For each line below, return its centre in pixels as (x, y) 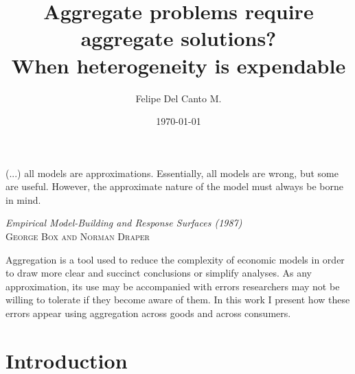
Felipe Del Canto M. (179, 98)
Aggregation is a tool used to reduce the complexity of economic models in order (175, 259)
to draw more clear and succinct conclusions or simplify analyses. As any (159, 273)
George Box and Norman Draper (78, 236)
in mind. (23, 199)
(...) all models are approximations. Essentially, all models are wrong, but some (172, 173)
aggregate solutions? (179, 38)
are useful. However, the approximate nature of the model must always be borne (174, 186)
